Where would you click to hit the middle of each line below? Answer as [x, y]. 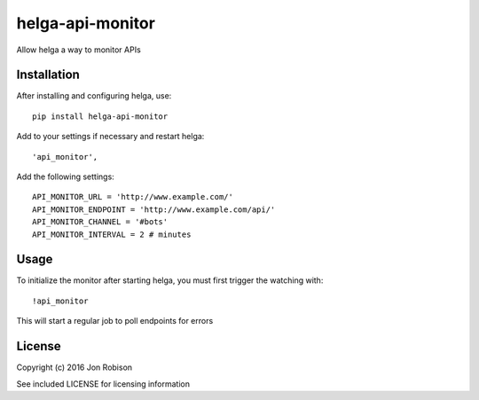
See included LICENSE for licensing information [103, 384]
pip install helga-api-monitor [100, 116]
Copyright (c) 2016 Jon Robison [75, 367]
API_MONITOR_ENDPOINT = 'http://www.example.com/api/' [154, 209]
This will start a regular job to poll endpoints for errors [115, 321]
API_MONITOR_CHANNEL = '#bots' [100, 222]
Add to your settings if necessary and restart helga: [110, 137]
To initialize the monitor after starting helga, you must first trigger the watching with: [170, 280]
